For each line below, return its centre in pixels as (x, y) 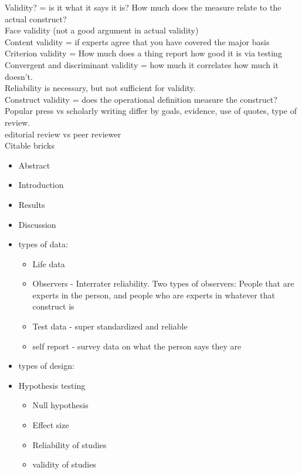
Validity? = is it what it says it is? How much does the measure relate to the (143, 7)
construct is (53, 306)
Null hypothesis (60, 405)
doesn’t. (19, 76)
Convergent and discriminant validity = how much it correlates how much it (142, 64)
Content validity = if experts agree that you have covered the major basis (137, 41)
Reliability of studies (69, 444)
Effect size (51, 425)
